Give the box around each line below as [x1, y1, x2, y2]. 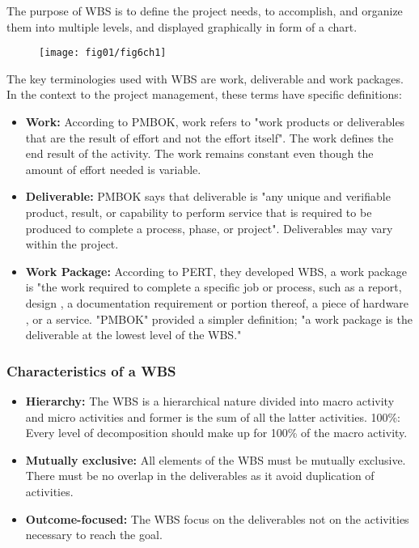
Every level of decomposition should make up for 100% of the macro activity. [25, 424, 408, 441]
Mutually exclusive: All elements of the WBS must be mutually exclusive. [25, 451, 406, 468]
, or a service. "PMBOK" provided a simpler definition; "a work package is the [25, 310, 413, 327]
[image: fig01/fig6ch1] [39, 47, 167, 59]
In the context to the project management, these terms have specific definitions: [6, 86, 402, 103]
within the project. [25, 236, 119, 253]
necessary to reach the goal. [25, 526, 163, 543]
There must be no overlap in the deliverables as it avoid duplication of [25, 467, 375, 484]
